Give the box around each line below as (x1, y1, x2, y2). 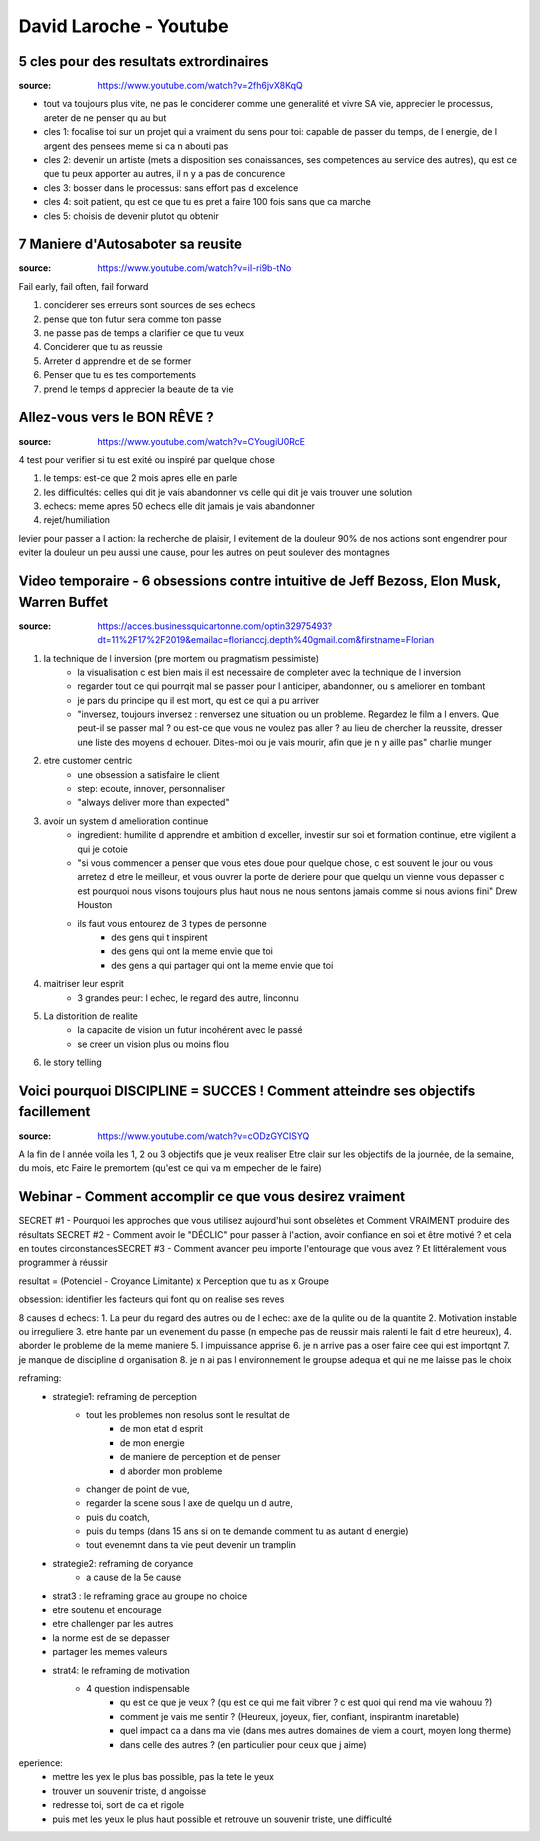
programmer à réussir (18, 1256, 109, 1269)
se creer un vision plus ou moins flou (77, 1038, 230, 1050)
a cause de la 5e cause (86, 1571, 182, 1584)
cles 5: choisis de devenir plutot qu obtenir (43, 210, 219, 222)
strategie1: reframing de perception (52, 1390, 197, 1402)
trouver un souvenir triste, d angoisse (52, 1785, 207, 1797)
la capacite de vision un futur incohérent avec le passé (77, 1024, 303, 1036)
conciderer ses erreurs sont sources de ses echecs (43, 299, 256, 311)
